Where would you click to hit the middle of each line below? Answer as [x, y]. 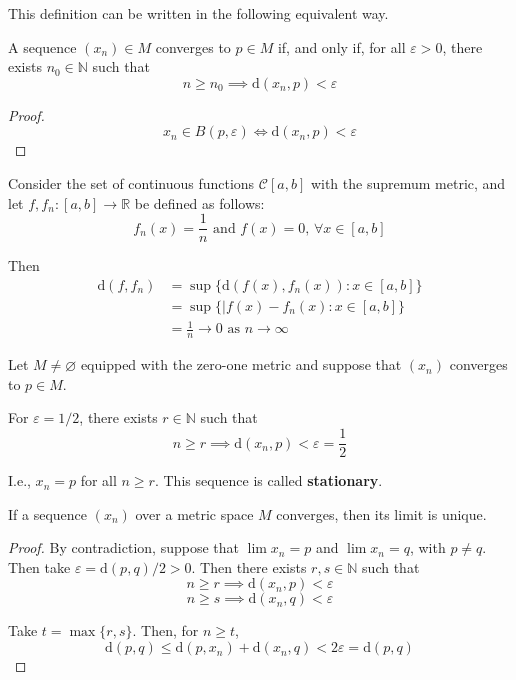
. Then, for [165, 630]
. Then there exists [249, 566]
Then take [39, 566]
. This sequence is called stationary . [268, 480]
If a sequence [48, 513]
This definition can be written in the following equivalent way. [198, 13]
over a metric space [194, 513]
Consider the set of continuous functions [131, 182]
